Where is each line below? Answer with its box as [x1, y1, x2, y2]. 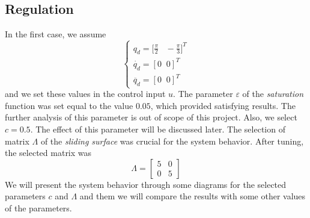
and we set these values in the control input [5, 87, 166, 100]
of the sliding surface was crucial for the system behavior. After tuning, [40, 134, 304, 147]
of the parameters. [5, 202, 72, 214]
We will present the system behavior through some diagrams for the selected [5, 178, 287, 190]
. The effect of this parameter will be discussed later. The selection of [30, 123, 285, 135]
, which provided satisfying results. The [150, 99, 296, 111]
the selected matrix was [5, 146, 92, 159]
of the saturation [242, 87, 304, 100]
